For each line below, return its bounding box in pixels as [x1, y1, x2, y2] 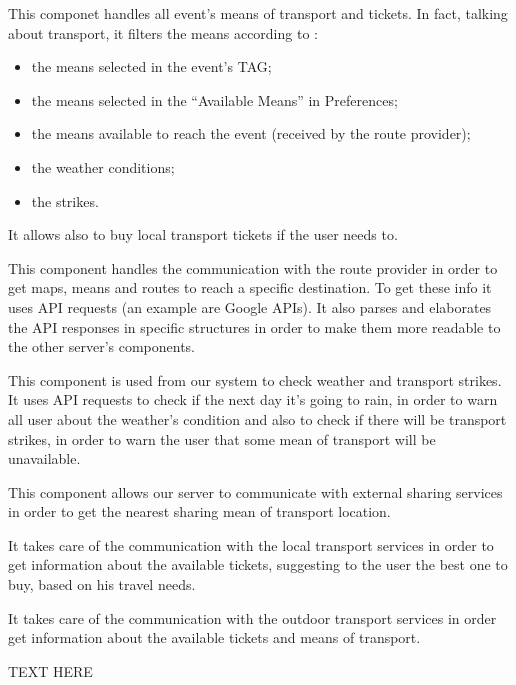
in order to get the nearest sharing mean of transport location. [8, 501, 391, 522]
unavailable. [8, 448, 81, 469]
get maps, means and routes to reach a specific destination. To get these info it [8, 277, 492, 298]
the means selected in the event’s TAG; [31, 56, 272, 77]
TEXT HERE [8, 660, 93, 681]
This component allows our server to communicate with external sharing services [8, 481, 503, 502]
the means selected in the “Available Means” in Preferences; [31, 89, 398, 110]
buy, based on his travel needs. [8, 574, 196, 595]
